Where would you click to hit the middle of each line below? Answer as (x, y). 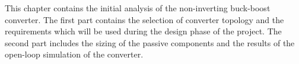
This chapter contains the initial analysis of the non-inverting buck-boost (138, 8)
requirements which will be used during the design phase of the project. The (143, 31)
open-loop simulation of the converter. (74, 54)
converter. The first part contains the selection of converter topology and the (144, 19)
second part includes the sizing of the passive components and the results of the (150, 42)
